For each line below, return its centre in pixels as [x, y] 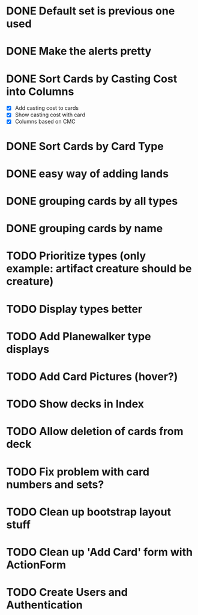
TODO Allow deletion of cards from [95, 432]
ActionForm [36, 565]
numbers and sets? [55, 484]
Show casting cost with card [50, 115]
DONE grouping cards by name [85, 229]
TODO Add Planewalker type [79, 336]
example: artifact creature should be [99, 269]
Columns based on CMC [45, 122]
